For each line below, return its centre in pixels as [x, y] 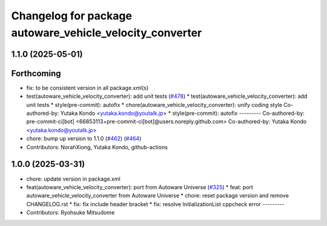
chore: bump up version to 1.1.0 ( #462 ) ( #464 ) [84, 138]
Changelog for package [72, 16]
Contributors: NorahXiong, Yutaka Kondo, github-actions [97, 147]
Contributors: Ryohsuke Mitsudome [71, 213]
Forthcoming [36, 73]
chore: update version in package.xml [73, 179]
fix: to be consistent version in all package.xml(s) [88, 88]
